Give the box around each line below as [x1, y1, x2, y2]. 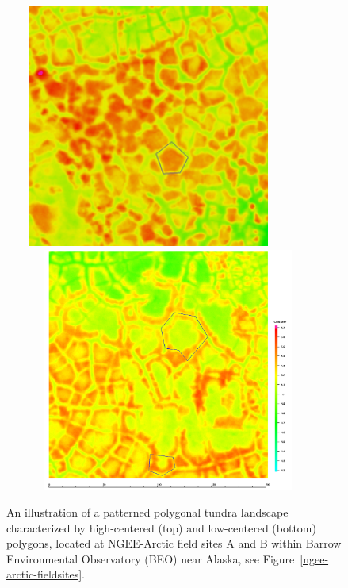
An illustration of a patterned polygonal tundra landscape [6, 503, 289, 520]
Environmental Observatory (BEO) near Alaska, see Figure [6, 550, 295, 567]
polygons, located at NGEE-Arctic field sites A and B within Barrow [6, 535, 342, 551]
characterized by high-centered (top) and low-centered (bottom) [6, 519, 316, 536]
